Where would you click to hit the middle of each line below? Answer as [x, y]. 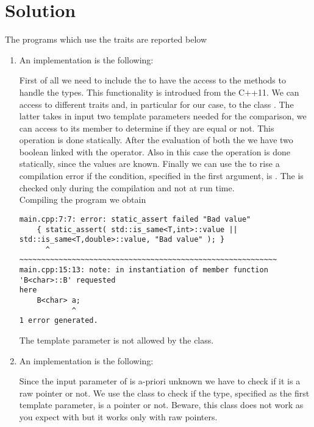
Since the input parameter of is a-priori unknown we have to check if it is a [160, 381]
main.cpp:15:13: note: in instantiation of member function [144, 270]
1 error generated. [59, 321]
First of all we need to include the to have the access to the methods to [152, 80]
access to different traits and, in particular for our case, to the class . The [156, 104]
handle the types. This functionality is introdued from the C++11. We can [159, 92]
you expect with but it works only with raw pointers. [118, 417]
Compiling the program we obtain [83, 199]
